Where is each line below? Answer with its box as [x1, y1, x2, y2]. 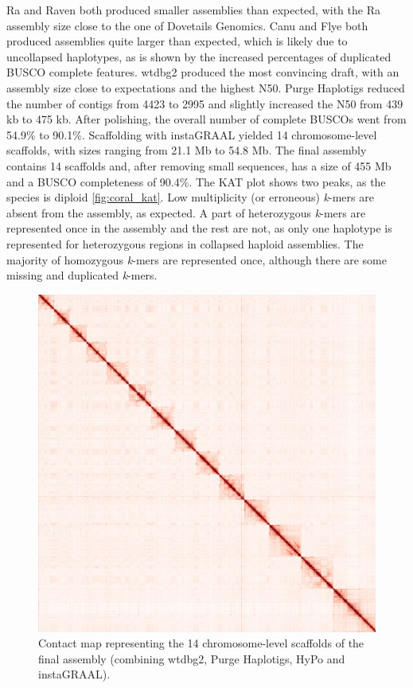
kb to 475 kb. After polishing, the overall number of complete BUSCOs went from [6, 111, 407, 127]
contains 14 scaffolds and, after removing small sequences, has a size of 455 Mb [6, 157, 392, 174]
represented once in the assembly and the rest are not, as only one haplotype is [6, 220, 392, 236]
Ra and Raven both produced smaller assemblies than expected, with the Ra [6, 2, 380, 18]
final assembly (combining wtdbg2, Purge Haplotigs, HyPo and [38, 650, 345, 666]
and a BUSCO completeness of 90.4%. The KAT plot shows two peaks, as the [6, 173, 386, 190]
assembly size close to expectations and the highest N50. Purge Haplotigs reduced [6, 79, 405, 96]
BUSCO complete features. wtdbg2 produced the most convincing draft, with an [6, 64, 399, 80]
